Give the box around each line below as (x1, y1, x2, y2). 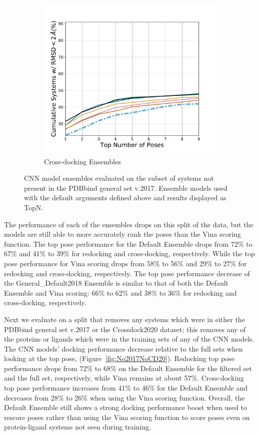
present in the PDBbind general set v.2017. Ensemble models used (24, 182, 227, 193)
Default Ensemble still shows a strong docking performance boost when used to (4, 402, 247, 413)
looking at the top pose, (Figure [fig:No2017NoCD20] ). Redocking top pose (4, 353, 234, 364)
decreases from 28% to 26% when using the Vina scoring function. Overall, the (4, 392, 245, 403)
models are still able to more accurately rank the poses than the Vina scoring (4, 229, 241, 239)
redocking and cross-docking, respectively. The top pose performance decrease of (4, 268, 250, 278)
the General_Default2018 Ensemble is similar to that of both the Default (4, 278, 229, 288)
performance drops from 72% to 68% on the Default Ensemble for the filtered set (4, 363, 252, 373)
